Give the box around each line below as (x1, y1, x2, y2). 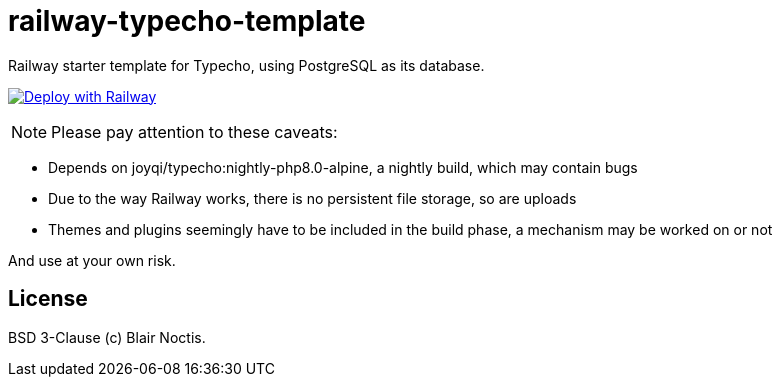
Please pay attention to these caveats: (51, 121, 338, 142)
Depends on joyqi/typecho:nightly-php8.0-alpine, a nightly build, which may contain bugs (48, 158, 638, 176)
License (8, 286, 88, 312)
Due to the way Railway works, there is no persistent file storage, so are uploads (48, 189, 577, 207)
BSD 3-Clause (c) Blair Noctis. (8, 328, 206, 346)
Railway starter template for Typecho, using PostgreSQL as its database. (8, 56, 485, 74)
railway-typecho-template (8, 4, 366, 38)
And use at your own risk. (8, 251, 176, 269)
